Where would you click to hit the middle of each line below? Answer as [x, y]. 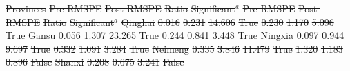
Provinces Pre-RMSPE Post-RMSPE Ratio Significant [120, 8]
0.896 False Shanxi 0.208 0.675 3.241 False [95, 62]
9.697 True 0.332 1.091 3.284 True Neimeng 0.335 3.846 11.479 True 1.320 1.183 [174, 48]
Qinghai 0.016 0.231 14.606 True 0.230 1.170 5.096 [227, 22]
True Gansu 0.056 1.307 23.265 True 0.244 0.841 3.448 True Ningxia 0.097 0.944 [175, 35]
